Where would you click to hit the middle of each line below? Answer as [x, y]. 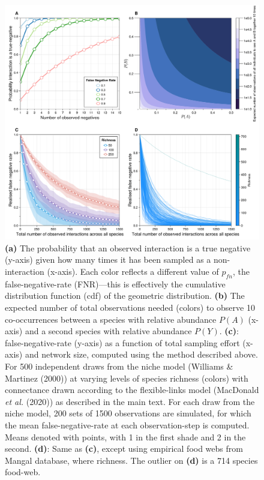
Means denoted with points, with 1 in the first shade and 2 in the [125, 436]
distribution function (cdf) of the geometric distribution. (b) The [125, 295]
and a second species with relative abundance [108, 331]
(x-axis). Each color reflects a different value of [133, 271]
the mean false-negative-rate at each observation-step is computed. [127, 424]
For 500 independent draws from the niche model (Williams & [119, 366]
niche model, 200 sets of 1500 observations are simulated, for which [128, 413]
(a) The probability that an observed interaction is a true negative [128, 247]
